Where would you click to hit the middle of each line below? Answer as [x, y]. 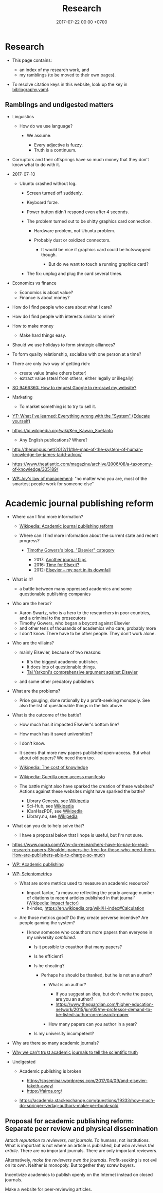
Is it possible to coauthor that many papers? [78, 947]
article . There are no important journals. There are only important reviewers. [81, 1151]
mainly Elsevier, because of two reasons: [60, 652]
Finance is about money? [44, 297]
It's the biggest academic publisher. [63, 662]
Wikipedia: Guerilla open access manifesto [62, 777]
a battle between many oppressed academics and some [76, 589]
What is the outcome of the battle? [47, 715]
